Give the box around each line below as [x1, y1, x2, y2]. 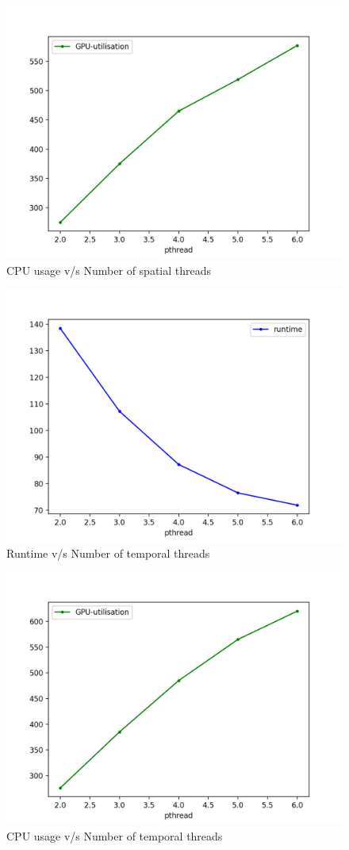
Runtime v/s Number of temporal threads [6, 544, 210, 561]
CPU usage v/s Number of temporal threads [6, 827, 223, 844]
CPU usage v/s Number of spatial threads [6, 261, 212, 278]
